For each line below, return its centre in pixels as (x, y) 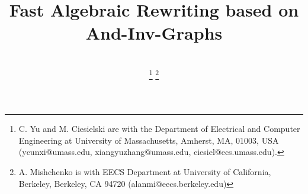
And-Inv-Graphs (154, 33)
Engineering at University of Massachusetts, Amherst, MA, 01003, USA (149, 140)
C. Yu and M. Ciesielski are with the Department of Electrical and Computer (159, 129)
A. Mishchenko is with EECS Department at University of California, (145, 171)
